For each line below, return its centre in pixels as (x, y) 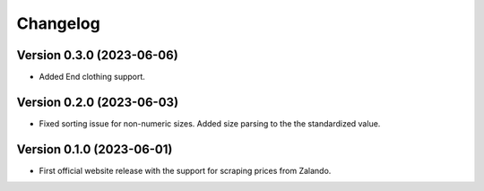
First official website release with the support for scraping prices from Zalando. (185, 170)
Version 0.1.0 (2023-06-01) (95, 149)
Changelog (58, 23)
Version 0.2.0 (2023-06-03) (98, 102)
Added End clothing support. (92, 77)
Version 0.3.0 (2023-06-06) (97, 55)
